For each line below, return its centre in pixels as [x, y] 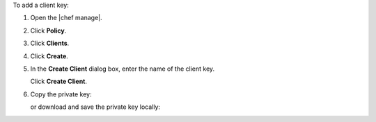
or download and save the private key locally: [95, 107]
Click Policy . [48, 31]
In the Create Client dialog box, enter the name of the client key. [123, 69]
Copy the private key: [61, 94]
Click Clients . [50, 43]
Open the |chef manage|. [66, 18]
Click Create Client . [58, 81]
